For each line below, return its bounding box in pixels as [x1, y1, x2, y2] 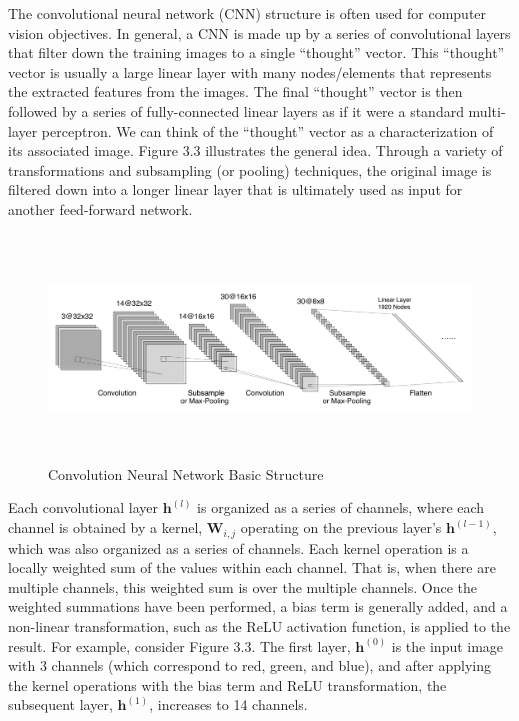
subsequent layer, [8, 694, 113, 715]
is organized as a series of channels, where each [197, 497, 485, 518]
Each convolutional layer [8, 497, 158, 518]
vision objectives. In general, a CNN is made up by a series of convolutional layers [8, 22, 511, 43]
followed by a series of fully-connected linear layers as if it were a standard [8, 100, 464, 121]
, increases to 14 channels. [149, 694, 308, 715]
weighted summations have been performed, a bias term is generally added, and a [8, 596, 508, 617]
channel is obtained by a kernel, [8, 517, 203, 538]
